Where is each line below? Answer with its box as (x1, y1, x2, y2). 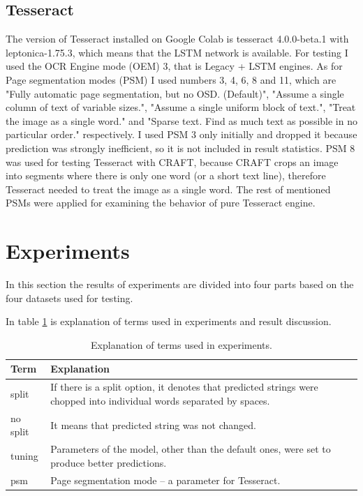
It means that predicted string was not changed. (50, 417, 256, 432)
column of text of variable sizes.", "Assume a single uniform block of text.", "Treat (6, 100, 356, 114)
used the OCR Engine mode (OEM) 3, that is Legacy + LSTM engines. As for (6, 59, 343, 73)
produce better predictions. (50, 455, 167, 469)
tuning (10, 448, 38, 463)
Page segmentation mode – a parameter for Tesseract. (50, 472, 281, 487)
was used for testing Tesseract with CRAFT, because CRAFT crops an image (6, 154, 339, 169)
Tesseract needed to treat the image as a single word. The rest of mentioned (6, 181, 331, 196)
